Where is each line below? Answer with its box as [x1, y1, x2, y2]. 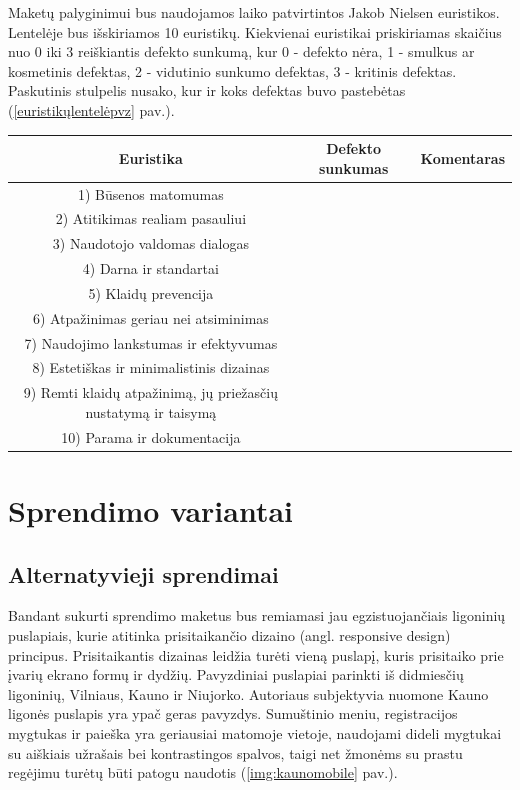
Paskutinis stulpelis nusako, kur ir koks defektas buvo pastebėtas [8, 80, 406, 101]
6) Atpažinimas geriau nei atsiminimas [32, 307, 269, 328]
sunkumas [319, 157, 389, 178]
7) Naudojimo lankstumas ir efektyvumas [24, 332, 278, 353]
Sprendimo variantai [8, 489, 293, 530]
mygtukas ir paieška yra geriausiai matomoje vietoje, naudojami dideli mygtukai [8, 722, 502, 743]
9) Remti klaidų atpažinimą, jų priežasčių [23, 382, 278, 403]
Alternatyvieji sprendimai [8, 558, 279, 589]
